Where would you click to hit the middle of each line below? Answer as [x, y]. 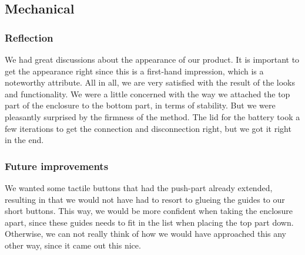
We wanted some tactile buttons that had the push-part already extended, [139, 187]
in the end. [24, 140]
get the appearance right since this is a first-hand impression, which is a [134, 71]
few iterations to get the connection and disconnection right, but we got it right [148, 128]
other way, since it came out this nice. [73, 245]
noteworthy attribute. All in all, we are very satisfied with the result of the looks [150, 82]
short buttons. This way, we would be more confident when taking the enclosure [149, 211]
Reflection [29, 37]
